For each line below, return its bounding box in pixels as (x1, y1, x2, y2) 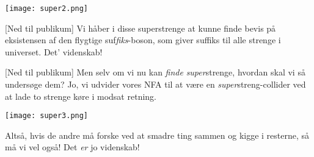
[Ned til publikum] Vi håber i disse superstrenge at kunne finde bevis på (5, 21, 276, 34)
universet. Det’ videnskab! (5, 45, 103, 58)
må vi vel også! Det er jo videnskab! (5, 141, 140, 153)
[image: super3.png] (5, 111, 89, 120)
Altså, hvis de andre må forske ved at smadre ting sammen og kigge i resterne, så (5, 128, 310, 141)
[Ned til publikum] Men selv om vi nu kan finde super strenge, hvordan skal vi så (5, 66, 305, 78)
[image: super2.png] (5, 4, 89, 13)
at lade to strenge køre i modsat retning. (5, 89, 156, 102)
